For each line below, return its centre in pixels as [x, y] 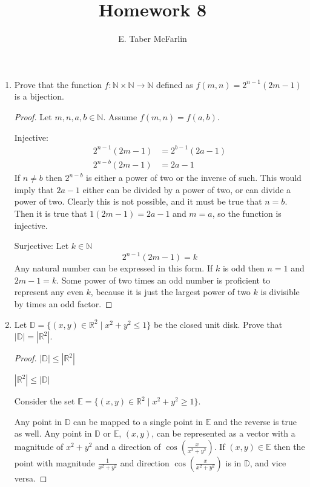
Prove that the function [58, 84]
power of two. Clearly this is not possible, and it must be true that [138, 201]
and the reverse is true [255, 421]
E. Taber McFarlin [153, 39]
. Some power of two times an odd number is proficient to [163, 280]
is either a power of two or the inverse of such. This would [194, 178]
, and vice [268, 462]
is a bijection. [39, 96]
